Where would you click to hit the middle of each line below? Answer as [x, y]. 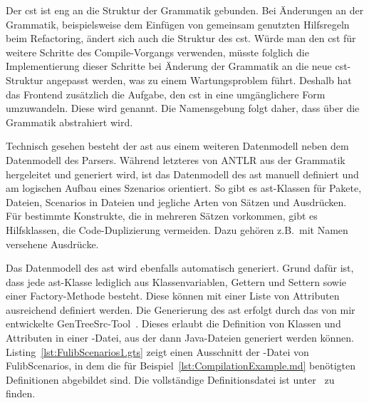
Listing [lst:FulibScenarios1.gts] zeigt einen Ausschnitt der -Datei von [157, 351]
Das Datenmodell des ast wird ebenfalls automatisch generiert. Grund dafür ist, [180, 268]
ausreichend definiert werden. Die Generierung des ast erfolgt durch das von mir [181, 309]
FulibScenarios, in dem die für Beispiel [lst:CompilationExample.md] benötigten [181, 366]
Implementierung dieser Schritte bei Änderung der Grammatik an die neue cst [177, 66]
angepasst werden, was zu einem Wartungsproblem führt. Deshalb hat [199, 80]
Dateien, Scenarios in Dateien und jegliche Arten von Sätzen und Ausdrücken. [176, 201]
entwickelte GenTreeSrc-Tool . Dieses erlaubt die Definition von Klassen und [173, 323]
